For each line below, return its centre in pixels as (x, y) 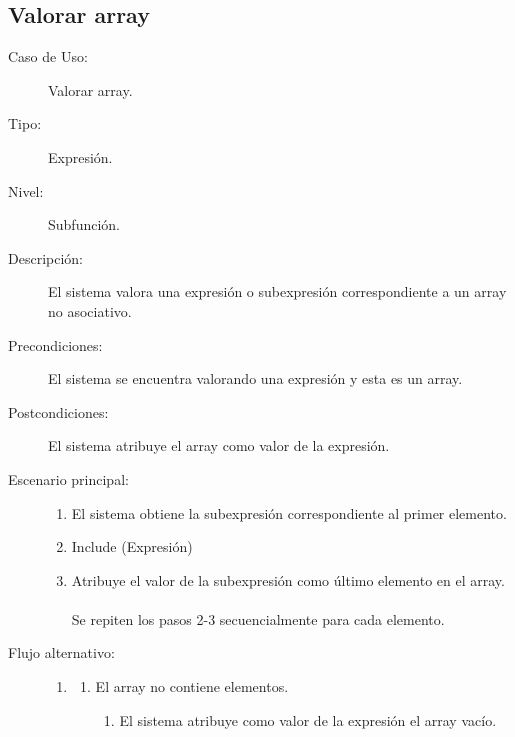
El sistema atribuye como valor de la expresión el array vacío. (308, 719)
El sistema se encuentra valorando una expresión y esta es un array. (255, 378)
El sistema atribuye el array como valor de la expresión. (219, 445)
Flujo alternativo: (61, 652)
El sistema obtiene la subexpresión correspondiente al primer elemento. (289, 512)
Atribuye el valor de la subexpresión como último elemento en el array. (288, 579)
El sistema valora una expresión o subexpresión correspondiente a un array (277, 291)
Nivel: (26, 190)
